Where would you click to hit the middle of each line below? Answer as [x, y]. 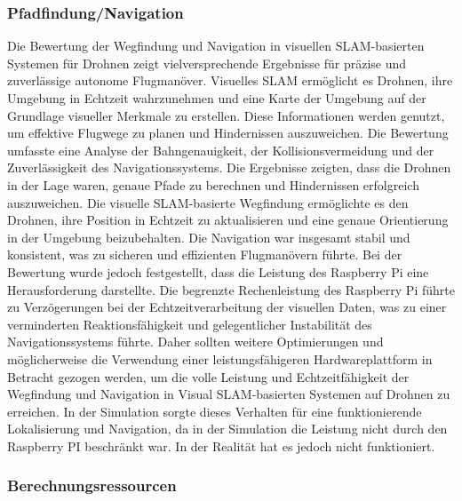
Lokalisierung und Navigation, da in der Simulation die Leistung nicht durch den [227, 429]
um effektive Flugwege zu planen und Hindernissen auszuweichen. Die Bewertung [228, 133]
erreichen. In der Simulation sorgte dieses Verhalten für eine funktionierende [215, 411]
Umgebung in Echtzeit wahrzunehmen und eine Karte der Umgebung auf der [217, 98]
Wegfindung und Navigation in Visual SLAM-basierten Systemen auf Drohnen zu [229, 394]
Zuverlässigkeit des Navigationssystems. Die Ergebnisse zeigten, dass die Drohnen [229, 167]
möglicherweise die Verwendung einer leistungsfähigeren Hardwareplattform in [220, 358]
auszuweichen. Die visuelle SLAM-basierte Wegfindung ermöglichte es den [208, 202]
